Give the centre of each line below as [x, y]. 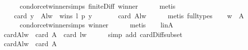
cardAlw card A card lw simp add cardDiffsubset [93, 34]
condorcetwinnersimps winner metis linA [96, 25]
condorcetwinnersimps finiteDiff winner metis [98, 6]
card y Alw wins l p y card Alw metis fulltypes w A [129, 15]
